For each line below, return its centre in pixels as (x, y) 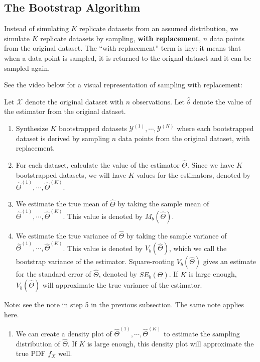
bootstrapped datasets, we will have (71, 174)
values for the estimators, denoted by (193, 174)
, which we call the (198, 248)
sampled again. (27, 68)
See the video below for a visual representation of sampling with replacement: (123, 85)
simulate (17, 38)
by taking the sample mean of (163, 204)
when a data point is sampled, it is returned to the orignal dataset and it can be (128, 57)
